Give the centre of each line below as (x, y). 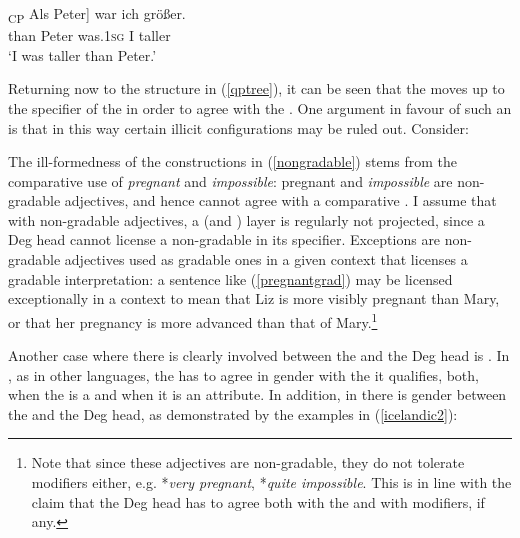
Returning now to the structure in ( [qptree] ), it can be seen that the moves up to (256, 88)
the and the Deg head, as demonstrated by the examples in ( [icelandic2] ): (233, 413)
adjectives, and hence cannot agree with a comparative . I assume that (280, 200)
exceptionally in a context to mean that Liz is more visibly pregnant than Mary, (254, 298)
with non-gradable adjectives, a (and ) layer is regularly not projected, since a (246, 219)
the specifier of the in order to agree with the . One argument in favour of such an (260, 107)
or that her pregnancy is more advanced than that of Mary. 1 (193, 320)
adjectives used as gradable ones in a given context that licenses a (266, 259)
